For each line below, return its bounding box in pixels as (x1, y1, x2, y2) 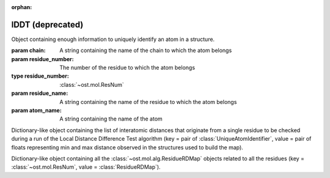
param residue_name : (11, 89, 68, 97)
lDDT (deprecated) (11, 19, 84, 30)
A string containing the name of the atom (59, 115, 163, 122)
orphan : (11, 4, 32, 10)
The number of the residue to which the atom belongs (59, 64, 196, 72)
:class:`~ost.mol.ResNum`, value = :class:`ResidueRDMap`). (11, 163, 161, 171)
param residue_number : (11, 55, 74, 62)
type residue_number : (11, 72, 70, 80)
